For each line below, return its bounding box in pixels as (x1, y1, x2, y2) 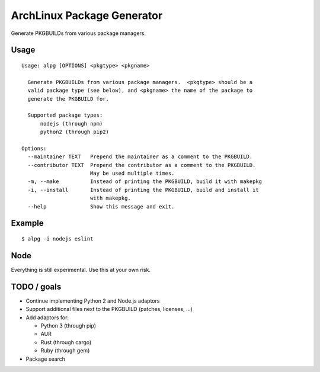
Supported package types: (27, 112, 103, 118)
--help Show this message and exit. (27, 203, 175, 210)
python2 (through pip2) (40, 129, 110, 136)
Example (11, 218, 44, 228)
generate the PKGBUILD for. (27, 95, 110, 102)
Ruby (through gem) (40, 347, 90, 354)
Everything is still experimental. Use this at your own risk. (11, 266, 151, 273)
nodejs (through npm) (40, 120, 103, 127)
